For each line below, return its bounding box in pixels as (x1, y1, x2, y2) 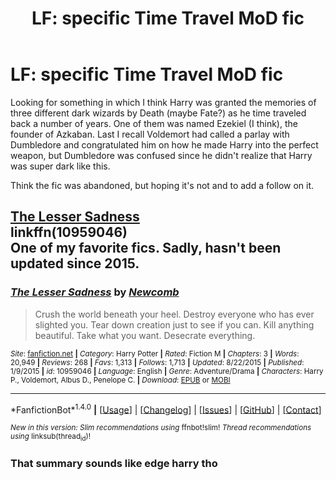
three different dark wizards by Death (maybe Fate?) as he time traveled (10, 107, 307, 119)
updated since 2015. (10, 255, 140, 272)
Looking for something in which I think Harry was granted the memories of (10, 96, 317, 108)
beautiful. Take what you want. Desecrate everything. (34, 329, 256, 341)
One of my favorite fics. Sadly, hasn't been (10, 240, 282, 257)
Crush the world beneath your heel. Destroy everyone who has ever (34, 308, 315, 320)
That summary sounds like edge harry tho (10, 456, 218, 470)
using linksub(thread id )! (10, 432, 91, 443)
